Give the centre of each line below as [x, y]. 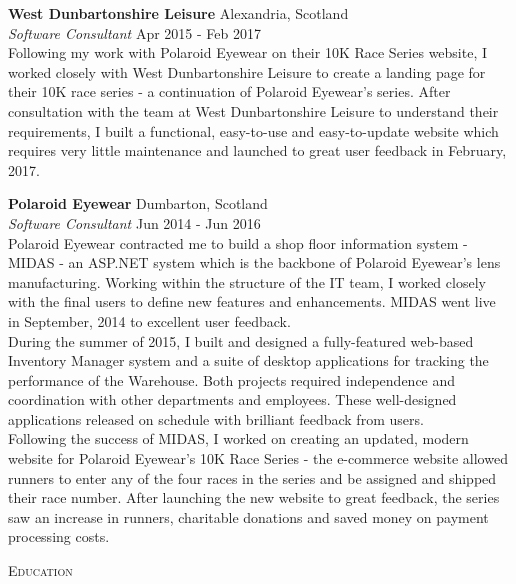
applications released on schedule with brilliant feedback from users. [216, 418]
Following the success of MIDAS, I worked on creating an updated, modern [238, 438]
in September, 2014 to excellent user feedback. [149, 320]
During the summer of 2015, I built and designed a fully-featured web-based [241, 340]
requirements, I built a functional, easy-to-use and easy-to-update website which [253, 130]
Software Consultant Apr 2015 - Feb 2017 [134, 32]
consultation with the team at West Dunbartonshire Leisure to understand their [253, 110]
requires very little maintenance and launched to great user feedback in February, [257, 150]
